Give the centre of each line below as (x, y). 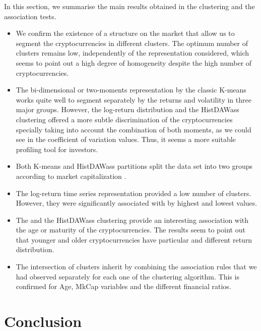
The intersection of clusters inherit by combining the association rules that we (136, 267)
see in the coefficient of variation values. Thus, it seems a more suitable (126, 139)
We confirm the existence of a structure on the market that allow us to (125, 33)
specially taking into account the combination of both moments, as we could (134, 129)
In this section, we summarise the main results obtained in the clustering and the (129, 6)
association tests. (30, 16)
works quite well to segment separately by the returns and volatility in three (134, 99)
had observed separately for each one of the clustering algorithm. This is (127, 276)
